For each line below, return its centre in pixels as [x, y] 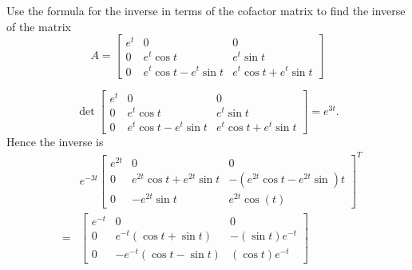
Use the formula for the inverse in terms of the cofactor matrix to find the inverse [206, 10]
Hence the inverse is [55, 141]
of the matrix [39, 26]
